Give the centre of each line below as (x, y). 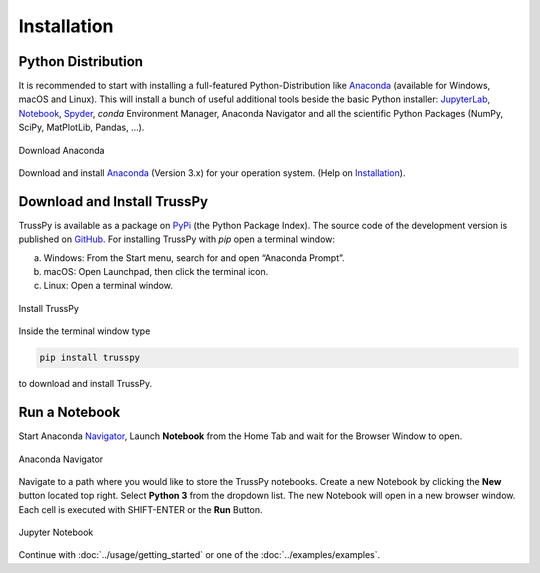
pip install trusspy (89, 358)
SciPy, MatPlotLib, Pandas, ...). (81, 127)
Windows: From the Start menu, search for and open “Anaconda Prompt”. (194, 257)
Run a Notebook (69, 412)
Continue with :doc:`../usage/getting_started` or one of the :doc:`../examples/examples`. (199, 555)
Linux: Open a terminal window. (108, 286)
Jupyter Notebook (56, 532)
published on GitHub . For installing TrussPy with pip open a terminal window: (176, 239)
